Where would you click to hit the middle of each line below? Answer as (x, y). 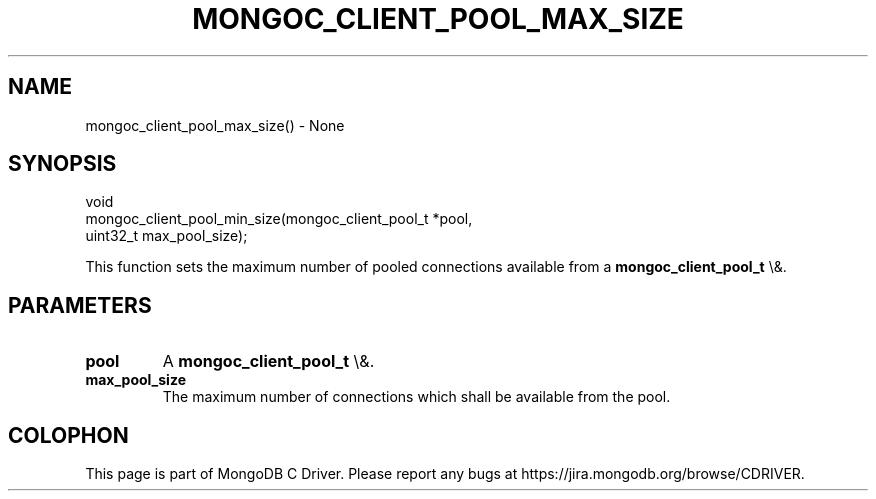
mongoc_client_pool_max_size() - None (215, 125)
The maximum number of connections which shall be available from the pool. (416, 397)
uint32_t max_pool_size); (166, 236)
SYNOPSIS (62, 164)
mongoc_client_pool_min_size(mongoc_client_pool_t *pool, (279, 219)
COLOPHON (68, 435)
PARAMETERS (80, 305)
